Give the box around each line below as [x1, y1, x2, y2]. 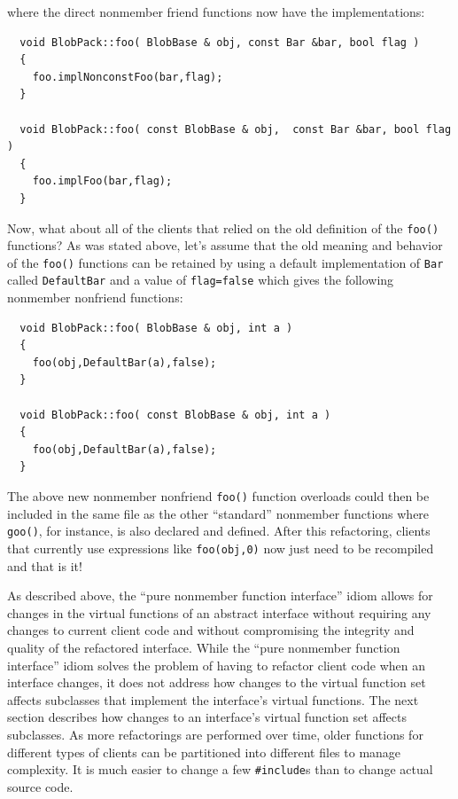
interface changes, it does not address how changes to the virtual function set [7, 673, 426, 692]
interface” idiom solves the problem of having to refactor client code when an [7, 655, 426, 674]
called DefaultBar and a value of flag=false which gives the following [7, 270, 394, 289]
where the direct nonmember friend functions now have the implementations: [7, 3, 425, 20]
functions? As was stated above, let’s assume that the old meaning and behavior [7, 236, 443, 255]
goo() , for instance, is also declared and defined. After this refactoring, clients [7, 521, 431, 540]
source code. [7, 777, 74, 795]
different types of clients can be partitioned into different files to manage [7, 742, 401, 761]
